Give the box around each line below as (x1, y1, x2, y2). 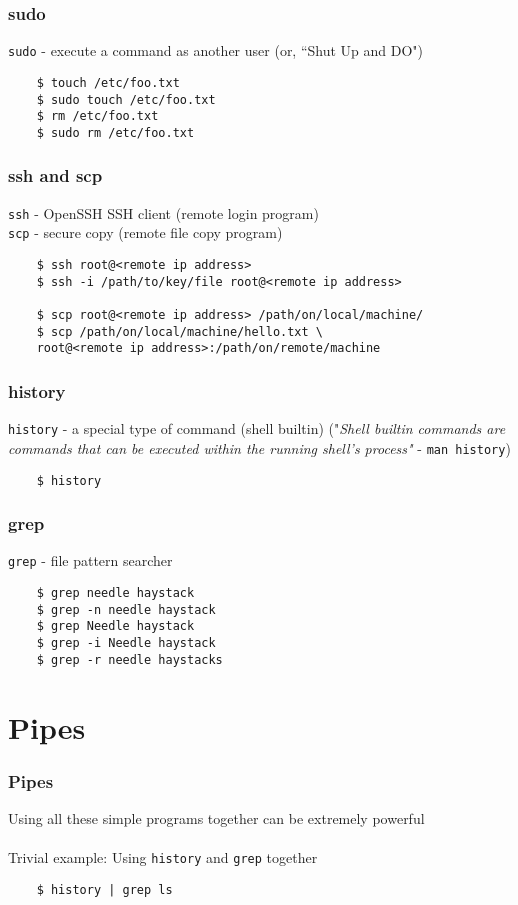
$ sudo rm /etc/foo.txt (36, 125, 195, 140)
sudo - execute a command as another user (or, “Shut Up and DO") (8, 40, 424, 61)
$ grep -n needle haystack (36, 602, 216, 617)
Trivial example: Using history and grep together (8, 847, 318, 868)
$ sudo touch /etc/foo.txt (36, 92, 216, 107)
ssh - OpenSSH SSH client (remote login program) (8, 202, 319, 223)
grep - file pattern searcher (8, 550, 173, 571)
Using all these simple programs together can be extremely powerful (8, 807, 425, 828)
